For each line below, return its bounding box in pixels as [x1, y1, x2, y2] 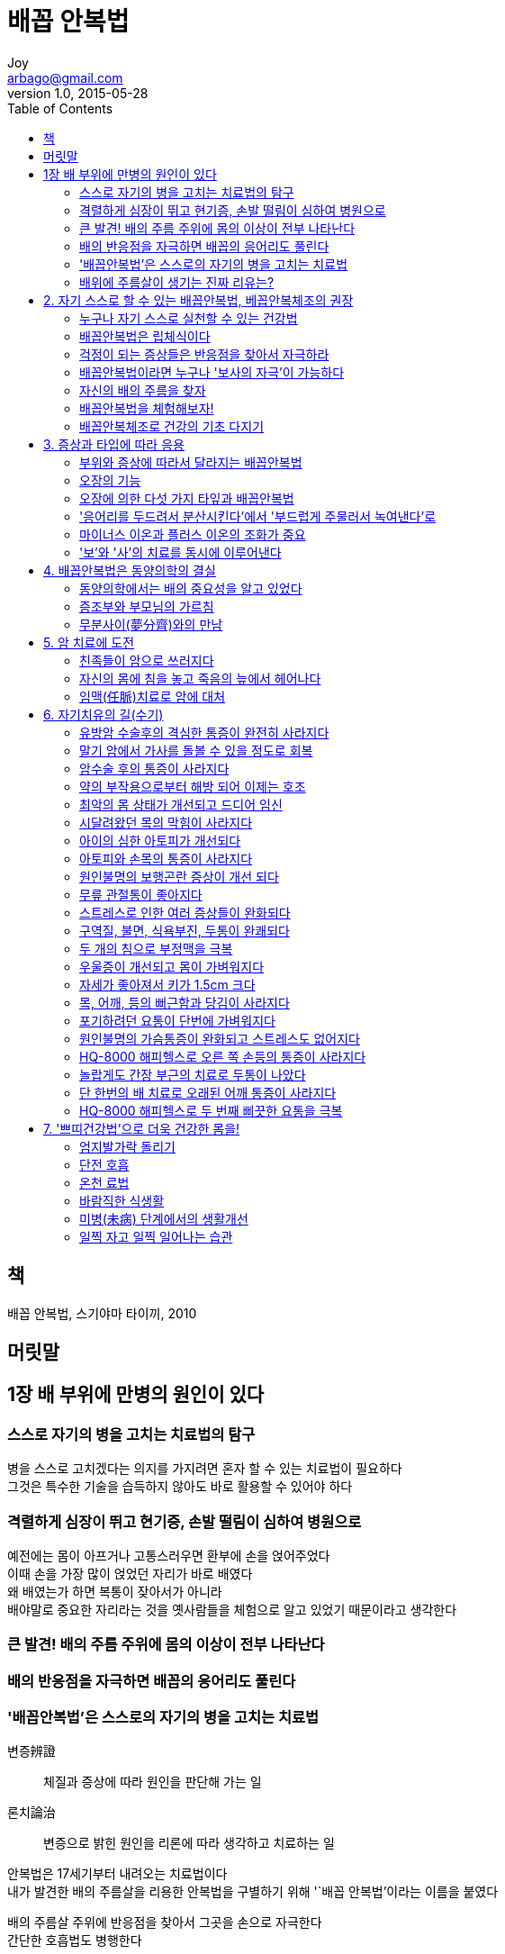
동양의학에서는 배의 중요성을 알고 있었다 [79, 580, 302, 596]
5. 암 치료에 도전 [43, 634, 135, 650]
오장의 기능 [79, 472, 141, 488]
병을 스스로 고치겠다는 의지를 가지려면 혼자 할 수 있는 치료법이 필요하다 [7, 1461, 402, 1477]
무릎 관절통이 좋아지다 [79, 886, 203, 902]
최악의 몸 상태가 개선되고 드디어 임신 [79, 796, 283, 812]
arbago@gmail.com [7, 69, 123, 86]
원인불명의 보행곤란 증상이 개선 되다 [79, 868, 279, 884]
